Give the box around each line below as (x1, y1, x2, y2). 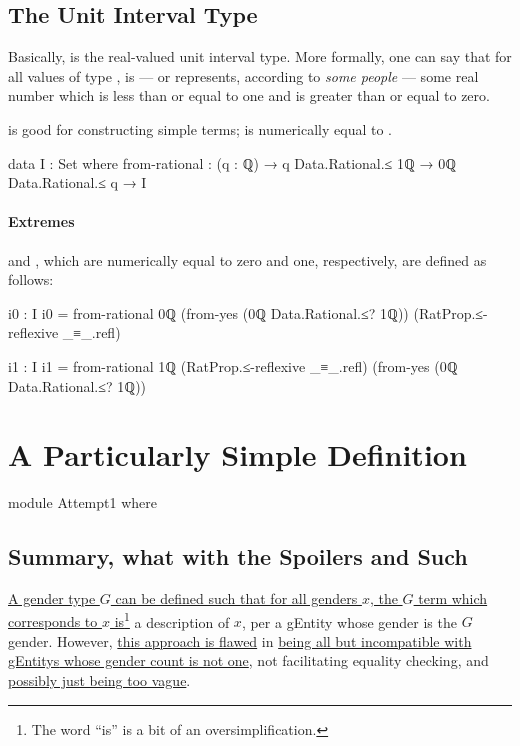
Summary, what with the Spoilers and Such (8, 541, 468, 572)
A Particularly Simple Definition (8, 434, 467, 475)
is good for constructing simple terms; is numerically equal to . (8, 118, 392, 139)
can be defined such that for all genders (115, 588, 358, 609)
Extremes (8, 211, 75, 232)
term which (418, 588, 488, 609)
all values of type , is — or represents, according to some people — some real (8, 65, 479, 86)
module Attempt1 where (8, 492, 157, 513)
